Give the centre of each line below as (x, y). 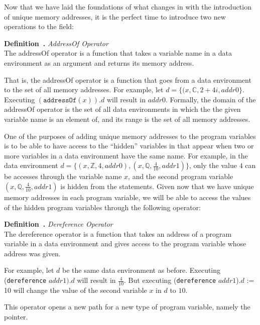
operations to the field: (39, 26)
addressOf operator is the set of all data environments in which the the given (122, 109)
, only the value (213, 165)
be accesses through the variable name (63, 176)
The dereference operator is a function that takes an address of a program (118, 233)
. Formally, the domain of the (211, 99)
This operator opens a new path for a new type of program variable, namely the (127, 307)
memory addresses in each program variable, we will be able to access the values (127, 197)
